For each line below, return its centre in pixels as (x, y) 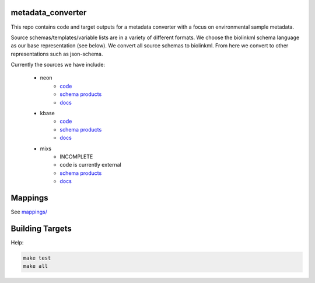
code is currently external (91, 165)
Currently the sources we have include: (58, 65)
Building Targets (41, 228)
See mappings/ (29, 212)
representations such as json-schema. (57, 54)
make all (36, 266)
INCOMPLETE (76, 156)
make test (37, 258)
